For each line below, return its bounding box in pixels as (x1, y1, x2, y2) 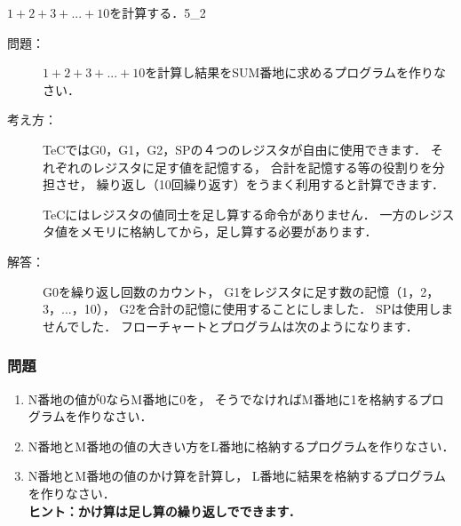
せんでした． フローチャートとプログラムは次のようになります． (43, 316, 418, 335)
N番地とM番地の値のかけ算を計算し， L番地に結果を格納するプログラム (28, 466, 447, 485)
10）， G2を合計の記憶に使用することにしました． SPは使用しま (83, 299, 454, 318)
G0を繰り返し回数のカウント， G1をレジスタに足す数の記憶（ (43, 282, 402, 300)
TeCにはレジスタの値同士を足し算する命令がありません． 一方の (43, 204, 417, 223)
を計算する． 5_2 (109, 4, 206, 21)
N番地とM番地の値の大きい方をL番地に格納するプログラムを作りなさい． (28, 436, 455, 455)
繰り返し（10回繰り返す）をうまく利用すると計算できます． (96, 175, 445, 194)
